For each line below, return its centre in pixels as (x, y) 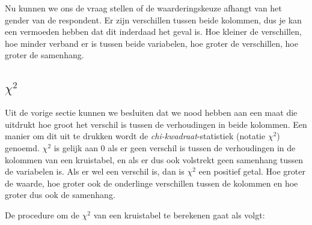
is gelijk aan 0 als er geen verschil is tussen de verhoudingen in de (175, 147)
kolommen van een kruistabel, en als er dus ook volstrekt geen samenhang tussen (154, 159)
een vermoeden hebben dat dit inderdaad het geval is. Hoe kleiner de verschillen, (153, 31)
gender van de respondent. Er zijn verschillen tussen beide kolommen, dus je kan (153, 19)
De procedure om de (42, 214)
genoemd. (22, 147)
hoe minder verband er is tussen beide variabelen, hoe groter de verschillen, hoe (151, 43)
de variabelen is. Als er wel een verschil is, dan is (95, 171)
